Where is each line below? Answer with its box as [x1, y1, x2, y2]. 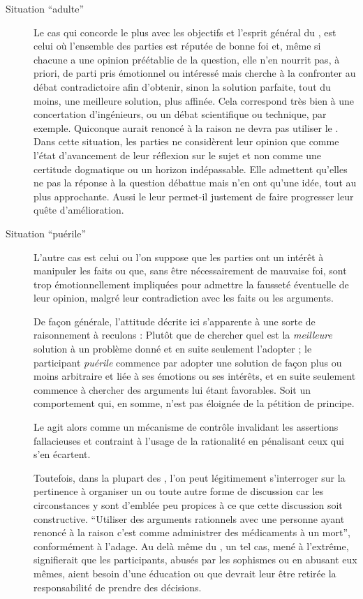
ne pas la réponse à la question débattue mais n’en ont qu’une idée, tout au [34, 175, 357, 190]
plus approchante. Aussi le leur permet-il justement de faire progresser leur [34, 188, 354, 203]
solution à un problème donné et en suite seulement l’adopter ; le [34, 341, 312, 356]
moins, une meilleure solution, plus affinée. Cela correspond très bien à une [34, 93, 355, 108]
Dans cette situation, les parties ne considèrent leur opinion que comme [34, 134, 339, 149]
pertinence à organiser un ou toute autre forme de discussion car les [34, 484, 324, 498]
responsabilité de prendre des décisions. [34, 579, 202, 594]
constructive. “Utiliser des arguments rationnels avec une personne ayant [34, 511, 345, 526]
